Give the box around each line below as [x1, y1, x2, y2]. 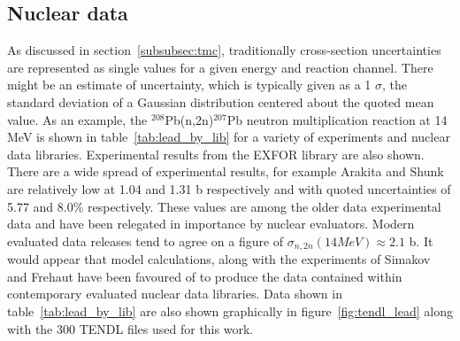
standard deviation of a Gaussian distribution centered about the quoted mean [7, 92, 434, 111]
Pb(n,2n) [165, 110, 214, 128]
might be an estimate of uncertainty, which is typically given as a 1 [7, 75, 372, 94]
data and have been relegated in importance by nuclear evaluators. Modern [7, 214, 415, 233]
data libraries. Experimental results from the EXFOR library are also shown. [7, 144, 425, 163]
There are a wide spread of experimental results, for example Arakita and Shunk [7, 162, 444, 181]
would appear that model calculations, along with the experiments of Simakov [7, 250, 431, 268]
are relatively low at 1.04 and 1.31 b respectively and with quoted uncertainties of [7, 179, 451, 198]
